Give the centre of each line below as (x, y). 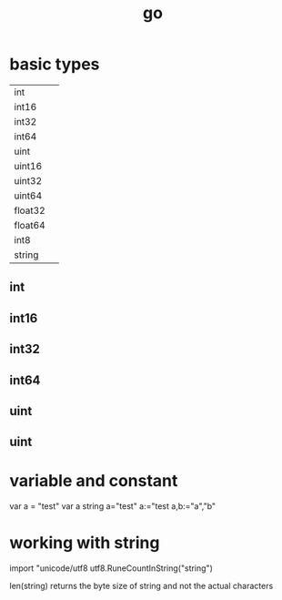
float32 (30, 210)
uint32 (28, 180)
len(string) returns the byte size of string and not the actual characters (141, 586)
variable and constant (94, 481)
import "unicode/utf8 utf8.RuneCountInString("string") (111, 568)
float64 (30, 225)
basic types (55, 64)
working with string (85, 543)
